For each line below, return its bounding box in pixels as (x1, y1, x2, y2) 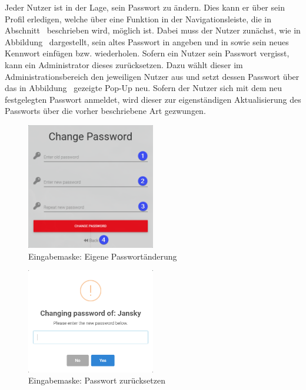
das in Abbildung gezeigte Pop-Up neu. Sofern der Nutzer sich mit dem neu (5, 82, 282, 94)
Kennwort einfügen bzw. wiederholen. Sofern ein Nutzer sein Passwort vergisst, (5, 47, 290, 59)
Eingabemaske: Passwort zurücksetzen (28, 374, 165, 386)
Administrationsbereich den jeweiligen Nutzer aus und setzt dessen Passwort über (5, 70, 300, 82)
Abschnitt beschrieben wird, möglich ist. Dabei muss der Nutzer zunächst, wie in (5, 24, 301, 36)
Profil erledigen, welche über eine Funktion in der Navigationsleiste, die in (5, 12, 272, 25)
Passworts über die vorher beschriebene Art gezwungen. (5, 105, 206, 117)
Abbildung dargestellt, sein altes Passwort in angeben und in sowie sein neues (5, 35, 289, 48)
